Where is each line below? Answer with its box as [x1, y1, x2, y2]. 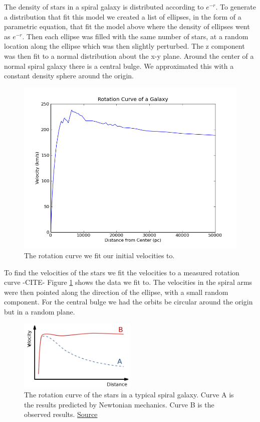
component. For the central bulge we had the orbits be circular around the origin [4, 296, 253, 307]
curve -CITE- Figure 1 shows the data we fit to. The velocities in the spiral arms [4, 277, 252, 287]
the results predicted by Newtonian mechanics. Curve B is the [24, 399, 214, 409]
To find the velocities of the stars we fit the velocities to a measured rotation [4, 267, 239, 277]
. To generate [215, 2, 256, 12]
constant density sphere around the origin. [4, 70, 134, 81]
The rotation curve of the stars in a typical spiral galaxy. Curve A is [24, 389, 234, 400]
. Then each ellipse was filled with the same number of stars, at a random [22, 31, 248, 41]
